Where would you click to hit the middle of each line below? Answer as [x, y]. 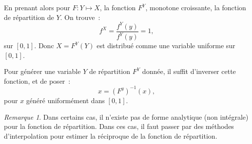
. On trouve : [80, 17]
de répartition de [29, 17]
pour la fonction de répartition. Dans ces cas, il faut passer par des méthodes [119, 126]
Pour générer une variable [42, 71]
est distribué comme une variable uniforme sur [166, 45]
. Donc [44, 45]
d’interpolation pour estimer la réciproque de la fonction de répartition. [111, 135]
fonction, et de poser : [37, 81]
